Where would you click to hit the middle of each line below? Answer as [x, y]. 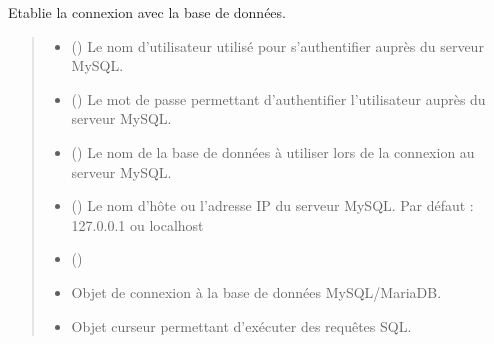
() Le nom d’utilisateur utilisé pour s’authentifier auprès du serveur [277, 45]
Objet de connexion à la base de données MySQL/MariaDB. [256, 291]
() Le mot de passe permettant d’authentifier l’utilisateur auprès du [278, 98]
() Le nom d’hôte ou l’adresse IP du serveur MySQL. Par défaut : [272, 205]
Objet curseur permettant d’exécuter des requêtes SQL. [241, 325]
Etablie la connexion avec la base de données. [147, 12]
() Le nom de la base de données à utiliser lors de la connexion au [273, 151]
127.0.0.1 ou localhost [137, 224]
